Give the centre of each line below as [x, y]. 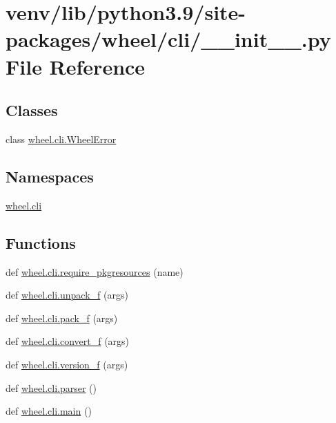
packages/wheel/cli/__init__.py [168, 39]
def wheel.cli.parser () [51, 387]
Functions [41, 242]
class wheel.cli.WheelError [61, 139]
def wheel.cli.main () [49, 411]
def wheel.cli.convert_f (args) [68, 341]
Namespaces [50, 176]
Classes [32, 110]
